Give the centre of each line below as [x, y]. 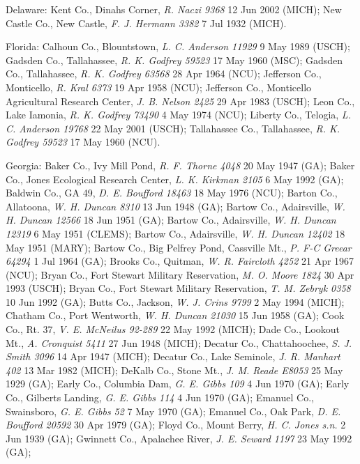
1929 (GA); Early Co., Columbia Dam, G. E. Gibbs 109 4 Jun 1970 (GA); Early [178, 384]
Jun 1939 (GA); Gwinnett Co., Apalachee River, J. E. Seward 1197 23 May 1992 [179, 438]
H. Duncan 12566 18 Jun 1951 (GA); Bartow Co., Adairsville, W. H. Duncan [171, 220]
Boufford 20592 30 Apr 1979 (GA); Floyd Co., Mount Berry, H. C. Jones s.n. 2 [176, 425]
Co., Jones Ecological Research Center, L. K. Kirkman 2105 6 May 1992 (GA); [175, 179]
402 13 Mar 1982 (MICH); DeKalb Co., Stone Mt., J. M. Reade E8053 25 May [174, 370]
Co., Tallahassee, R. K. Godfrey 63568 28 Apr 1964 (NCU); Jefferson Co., [164, 74]
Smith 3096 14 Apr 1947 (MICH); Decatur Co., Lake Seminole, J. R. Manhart [173, 356]
